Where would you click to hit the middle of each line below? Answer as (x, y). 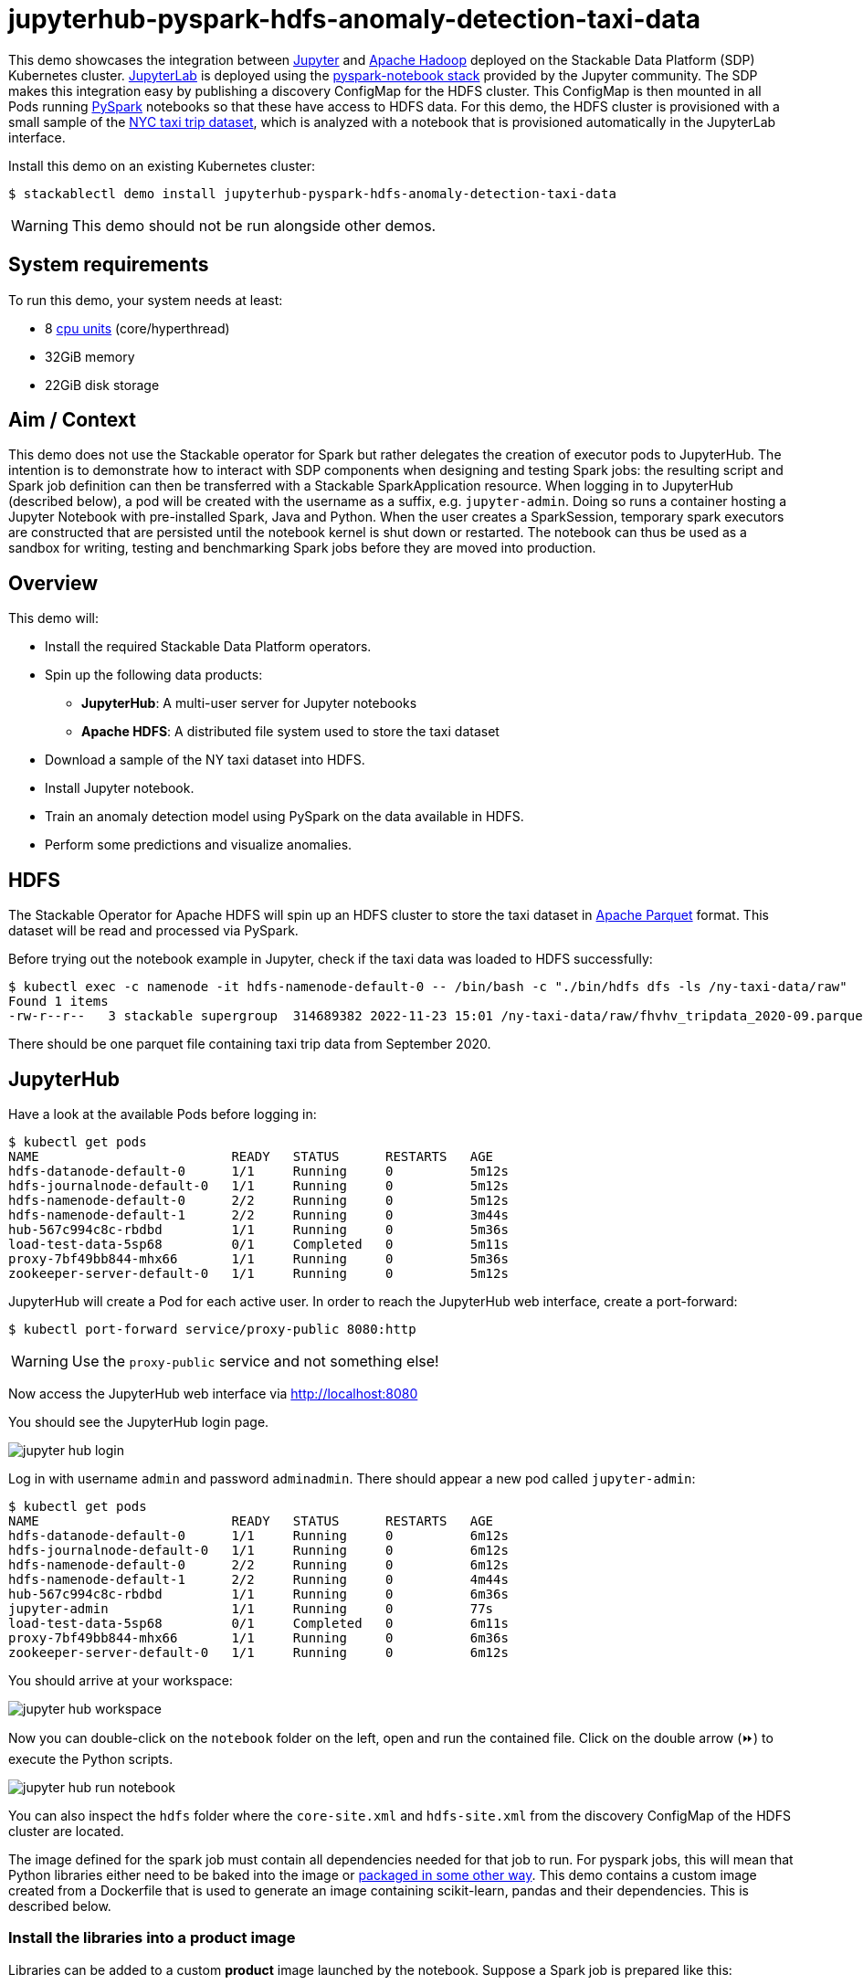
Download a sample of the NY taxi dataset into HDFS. (205, 760)
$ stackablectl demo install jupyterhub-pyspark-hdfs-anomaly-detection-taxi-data (312, 193)
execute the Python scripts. (91, 1758)
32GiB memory (90, 356)
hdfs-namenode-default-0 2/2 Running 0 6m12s (258, 1564)
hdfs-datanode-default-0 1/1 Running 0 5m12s (258, 1171)
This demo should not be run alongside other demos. (254, 225)
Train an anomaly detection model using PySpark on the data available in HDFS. (284, 817)
